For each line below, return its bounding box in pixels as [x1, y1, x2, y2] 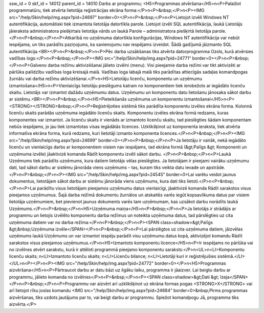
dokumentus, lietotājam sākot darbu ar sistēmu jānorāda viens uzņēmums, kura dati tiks [9, 178, 186, 184]
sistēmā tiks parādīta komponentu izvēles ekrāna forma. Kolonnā [121, 103, 252, 109]
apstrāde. [206, 165, 225, 170]
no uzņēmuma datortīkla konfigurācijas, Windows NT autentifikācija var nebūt [83, 35, 240, 41]
